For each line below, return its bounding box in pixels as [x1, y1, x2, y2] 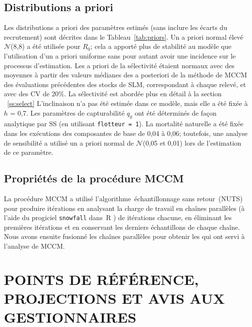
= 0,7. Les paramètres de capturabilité [10, 107, 125, 118]
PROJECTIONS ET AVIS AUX [4, 288, 225, 308]
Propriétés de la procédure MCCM [4, 171, 184, 186]
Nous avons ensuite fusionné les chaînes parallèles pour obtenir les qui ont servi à [4, 231, 245, 241]
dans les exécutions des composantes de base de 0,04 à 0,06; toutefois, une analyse [4, 128, 248, 138]
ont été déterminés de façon [134, 107, 217, 118]
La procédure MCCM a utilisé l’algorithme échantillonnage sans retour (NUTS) [4, 193, 243, 203]
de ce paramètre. [4, 147, 53, 157]
